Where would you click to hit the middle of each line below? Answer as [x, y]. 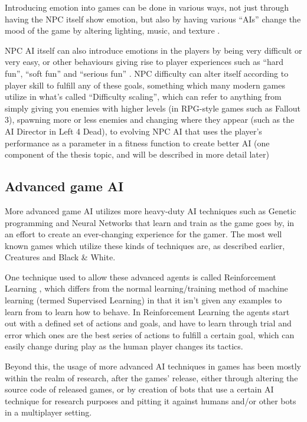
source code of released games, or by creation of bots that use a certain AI [139, 389]
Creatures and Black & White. [60, 257]
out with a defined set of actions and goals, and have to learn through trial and [148, 323]
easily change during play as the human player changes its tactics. [124, 346]
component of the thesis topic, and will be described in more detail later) [137, 154]
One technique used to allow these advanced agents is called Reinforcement [141, 277]
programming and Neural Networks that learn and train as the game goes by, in [150, 222]
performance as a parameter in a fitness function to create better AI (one [137, 143]
